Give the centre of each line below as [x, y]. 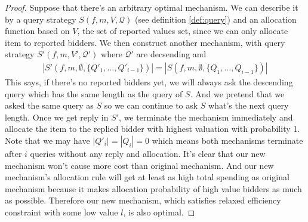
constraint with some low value [61, 212]
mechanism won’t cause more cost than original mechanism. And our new [139, 165]
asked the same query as [49, 105]
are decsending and [171, 54]
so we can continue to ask [151, 105]
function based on [37, 31]
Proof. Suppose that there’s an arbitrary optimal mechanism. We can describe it [152, 7]
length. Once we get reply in [57, 117]
